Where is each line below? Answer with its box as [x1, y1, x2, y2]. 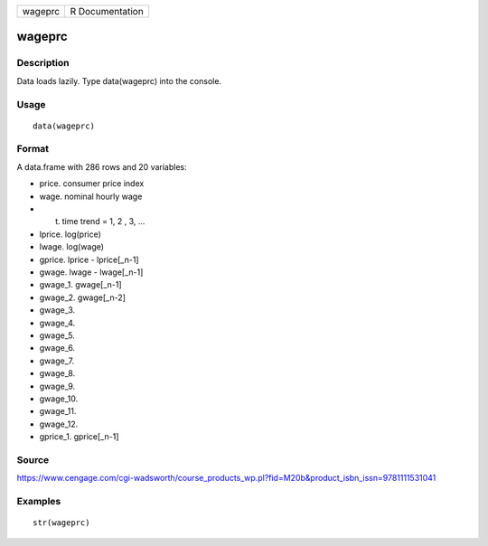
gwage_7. [39, 355, 75, 366]
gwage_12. [39, 419, 79, 429]
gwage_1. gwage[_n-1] [39, 279, 122, 290]
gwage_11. [39, 406, 77, 417]
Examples [16, 494, 61, 507]
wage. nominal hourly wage [39, 191, 143, 202]
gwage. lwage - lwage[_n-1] [39, 267, 144, 278]
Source [16, 453, 50, 466]
